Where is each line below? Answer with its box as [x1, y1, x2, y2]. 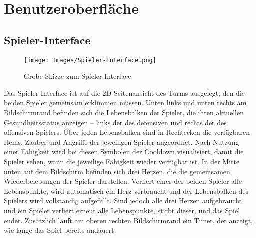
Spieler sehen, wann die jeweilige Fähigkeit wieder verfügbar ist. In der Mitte [4, 156, 240, 166]
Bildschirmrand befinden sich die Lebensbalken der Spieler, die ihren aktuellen [4, 107, 244, 118]
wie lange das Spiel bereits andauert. [4, 225, 116, 235]
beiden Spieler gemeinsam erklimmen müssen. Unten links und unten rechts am [4, 97, 247, 108]
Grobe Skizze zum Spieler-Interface [24, 71, 131, 81]
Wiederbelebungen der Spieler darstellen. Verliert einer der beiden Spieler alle [4, 176, 242, 186]
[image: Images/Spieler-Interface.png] [24, 56, 156, 64]
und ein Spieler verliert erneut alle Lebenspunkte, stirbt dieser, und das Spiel [4, 205, 240, 215]
